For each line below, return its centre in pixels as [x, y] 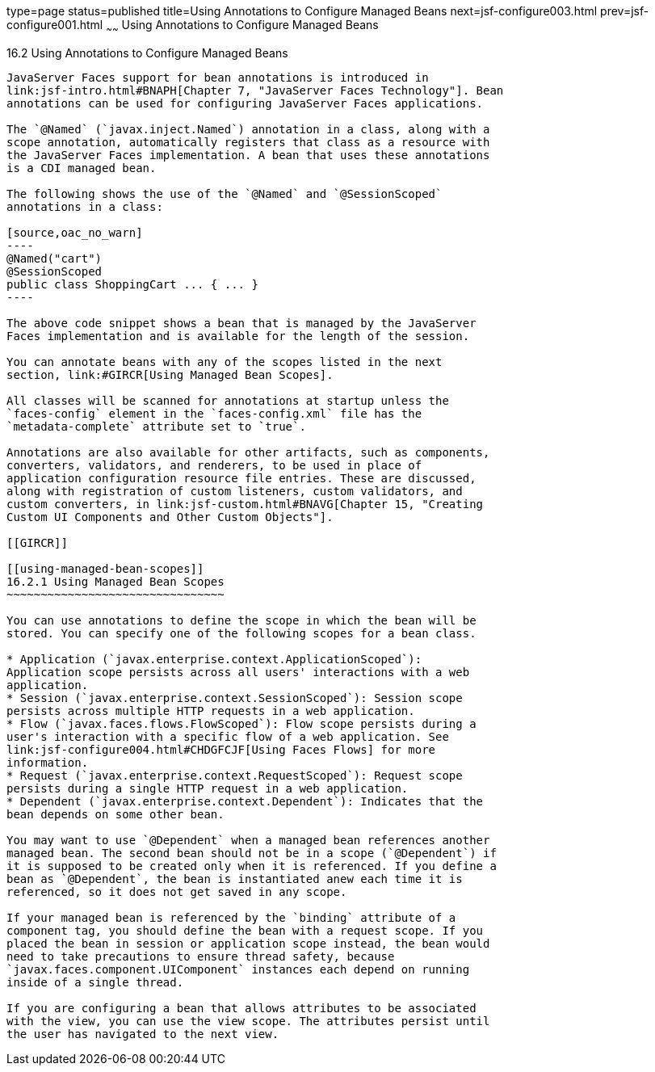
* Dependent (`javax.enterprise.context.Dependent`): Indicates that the [245, 801]
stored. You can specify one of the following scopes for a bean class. [241, 633]
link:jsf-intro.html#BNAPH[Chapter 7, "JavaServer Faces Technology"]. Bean [255, 90]
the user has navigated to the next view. [143, 1034]
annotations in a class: [85, 206]
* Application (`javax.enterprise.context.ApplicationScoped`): [214, 659]
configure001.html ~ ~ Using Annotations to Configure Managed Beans [193, 26]
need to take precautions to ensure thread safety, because [201, 956]
